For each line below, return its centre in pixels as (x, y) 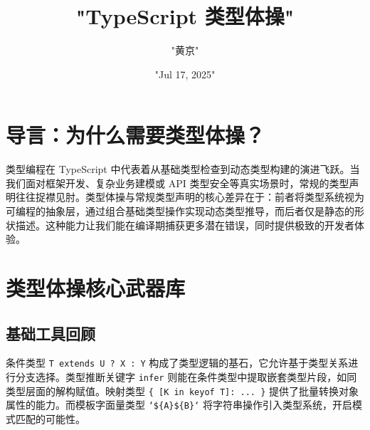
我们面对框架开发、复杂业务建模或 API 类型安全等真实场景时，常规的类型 (178, 183)
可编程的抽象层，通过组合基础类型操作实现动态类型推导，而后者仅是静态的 (180, 211)
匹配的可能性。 (50, 419)
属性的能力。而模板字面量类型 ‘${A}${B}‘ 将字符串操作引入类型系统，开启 (179, 405)
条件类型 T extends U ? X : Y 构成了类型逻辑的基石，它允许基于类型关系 (177, 363)
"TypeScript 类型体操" (185, 16)
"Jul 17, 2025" (185, 74)
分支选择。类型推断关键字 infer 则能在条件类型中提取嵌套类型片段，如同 (186, 377)
